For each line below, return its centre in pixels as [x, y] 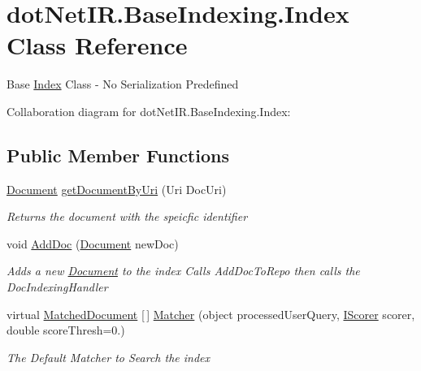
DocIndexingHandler [57, 287]
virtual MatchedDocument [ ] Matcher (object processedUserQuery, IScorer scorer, [211, 314]
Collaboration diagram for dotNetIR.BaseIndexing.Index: [149, 111]
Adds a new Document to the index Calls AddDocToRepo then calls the [183, 271]
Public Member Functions [118, 155]
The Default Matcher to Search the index [109, 357]
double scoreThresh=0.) [66, 330]
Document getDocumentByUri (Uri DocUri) [117, 189]
